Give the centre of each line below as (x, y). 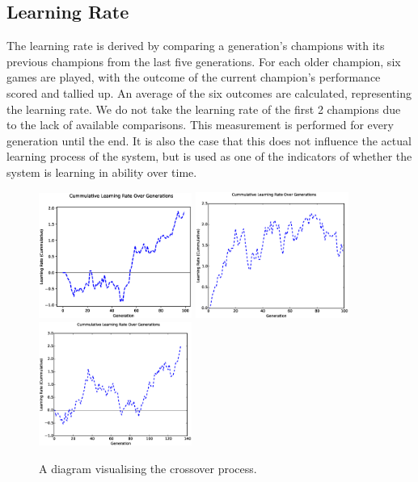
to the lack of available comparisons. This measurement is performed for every (200, 125)
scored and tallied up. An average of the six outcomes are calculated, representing (209, 92)
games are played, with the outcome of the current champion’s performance (194, 77)
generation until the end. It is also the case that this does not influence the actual (209, 140)
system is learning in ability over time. (102, 172)
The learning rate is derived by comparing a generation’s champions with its (196, 46)
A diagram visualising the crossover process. (148, 468)
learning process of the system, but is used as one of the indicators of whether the (209, 156)
